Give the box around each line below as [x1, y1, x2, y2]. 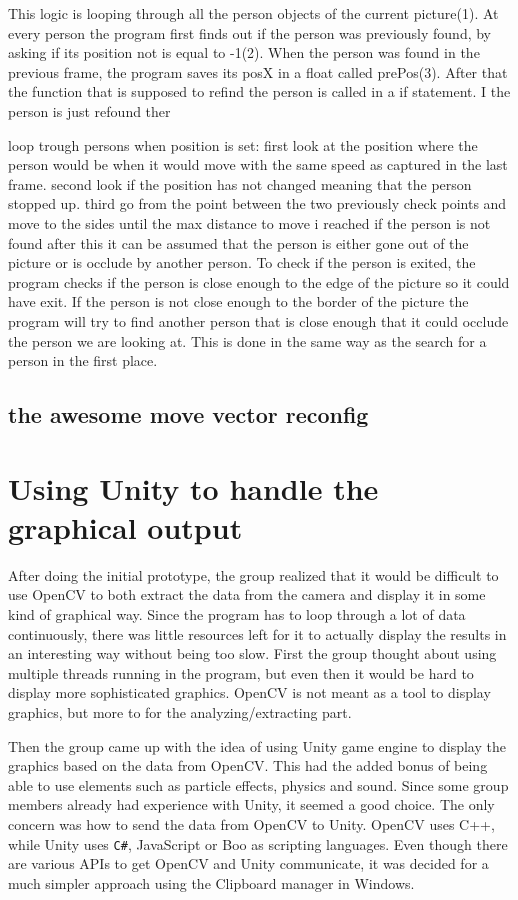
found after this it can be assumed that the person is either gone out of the [8, 232, 469, 253]
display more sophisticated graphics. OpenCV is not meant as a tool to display [8, 682, 491, 703]
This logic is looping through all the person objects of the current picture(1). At [8, 3, 499, 23]
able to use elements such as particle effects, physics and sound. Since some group [8, 774, 509, 795]
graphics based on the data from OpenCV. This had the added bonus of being [8, 755, 488, 776]
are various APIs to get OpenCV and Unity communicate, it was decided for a [8, 853, 489, 874]
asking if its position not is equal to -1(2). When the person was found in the [8, 42, 480, 63]
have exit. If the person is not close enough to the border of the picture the [8, 291, 469, 312]
